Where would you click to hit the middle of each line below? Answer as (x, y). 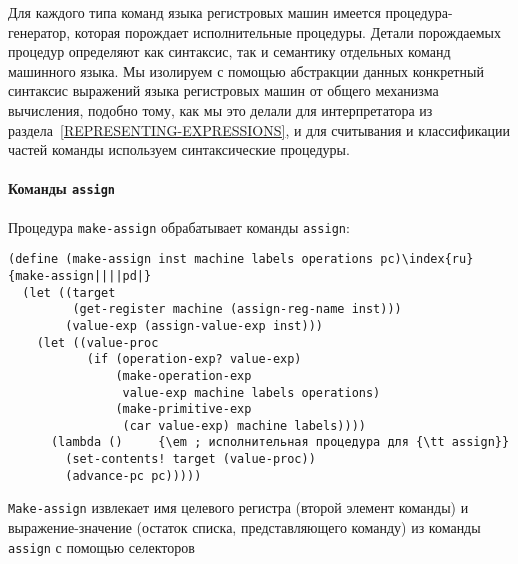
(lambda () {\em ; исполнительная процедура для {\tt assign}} (280, 442)
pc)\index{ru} (427, 259)
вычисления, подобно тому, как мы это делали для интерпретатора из (220, 109)
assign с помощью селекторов (101, 546)
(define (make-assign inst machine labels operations (191, 259)
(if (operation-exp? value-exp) (194, 359)
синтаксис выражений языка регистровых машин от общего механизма (223, 90)
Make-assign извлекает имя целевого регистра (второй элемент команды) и (238, 507)
